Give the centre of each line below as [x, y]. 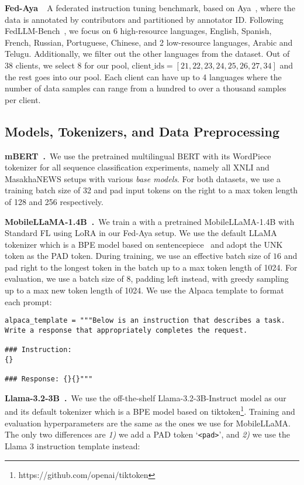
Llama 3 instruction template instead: [72, 445]
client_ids [148, 66]
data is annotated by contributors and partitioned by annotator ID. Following [144, 19]
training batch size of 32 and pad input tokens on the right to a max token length [151, 190]
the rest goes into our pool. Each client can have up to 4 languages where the [143, 76]
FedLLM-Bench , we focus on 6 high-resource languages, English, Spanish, [138, 31]
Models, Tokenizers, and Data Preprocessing [142, 131]
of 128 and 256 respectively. [54, 201]
